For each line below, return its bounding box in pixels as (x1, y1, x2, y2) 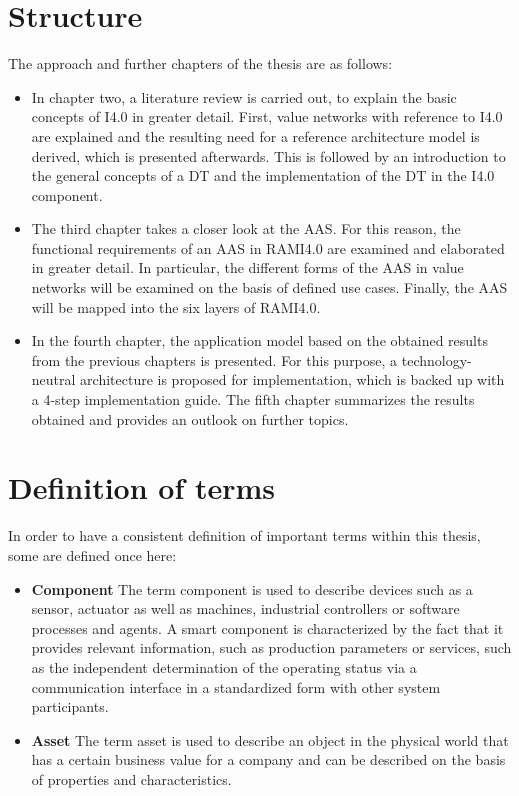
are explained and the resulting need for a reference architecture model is (31, 125, 480, 146)
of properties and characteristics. (31, 768, 232, 789)
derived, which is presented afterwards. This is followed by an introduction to (31, 145, 506, 166)
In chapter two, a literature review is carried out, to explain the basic (31, 86, 457, 107)
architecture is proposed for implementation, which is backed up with (80, 369, 505, 390)
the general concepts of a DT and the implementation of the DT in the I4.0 (31, 165, 495, 186)
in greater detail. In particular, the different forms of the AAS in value (31, 257, 464, 278)
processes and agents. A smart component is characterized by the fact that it (31, 617, 504, 638)
